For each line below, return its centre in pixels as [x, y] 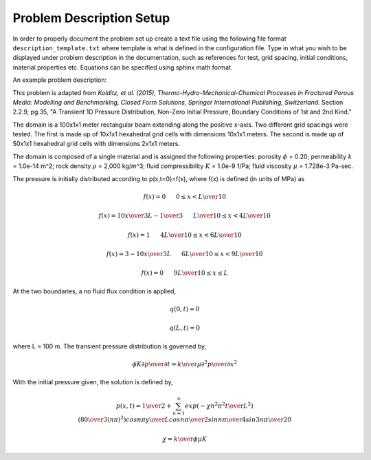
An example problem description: [60, 80]
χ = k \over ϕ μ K [185, 439]
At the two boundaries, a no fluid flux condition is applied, [94, 291]
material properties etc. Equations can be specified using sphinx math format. [123, 67]
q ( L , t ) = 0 [185, 328]
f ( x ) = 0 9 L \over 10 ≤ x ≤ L [185, 273]
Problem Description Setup [91, 18]
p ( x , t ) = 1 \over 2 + [144, 406]
